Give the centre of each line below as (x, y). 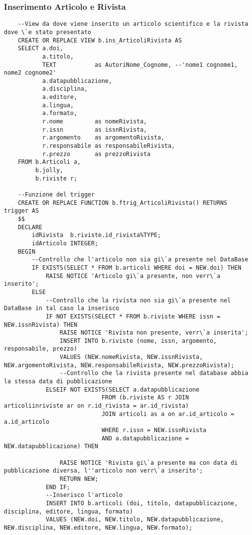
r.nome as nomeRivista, (95, 122)
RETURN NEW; (79, 479)
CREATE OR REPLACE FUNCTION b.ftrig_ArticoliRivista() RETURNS (123, 203)
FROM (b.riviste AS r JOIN (145, 398)
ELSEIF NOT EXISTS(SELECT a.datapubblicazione (122, 389)
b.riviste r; (56, 178)
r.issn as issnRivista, (95, 129)
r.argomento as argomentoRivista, (103, 138)
